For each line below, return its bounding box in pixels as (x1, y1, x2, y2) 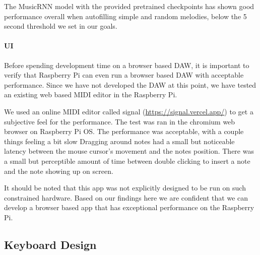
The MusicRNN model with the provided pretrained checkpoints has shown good (4, 1, 254, 11)
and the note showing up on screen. (4, 165, 113, 176)
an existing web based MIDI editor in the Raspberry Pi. (4, 89, 177, 100)
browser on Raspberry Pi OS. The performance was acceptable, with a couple (4, 126, 244, 137)
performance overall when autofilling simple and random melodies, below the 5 (4, 11, 247, 21)
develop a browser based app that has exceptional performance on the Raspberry (4, 202, 254, 213)
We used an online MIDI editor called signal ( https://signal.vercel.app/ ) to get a (4, 106, 253, 116)
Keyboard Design (4, 236, 97, 252)
